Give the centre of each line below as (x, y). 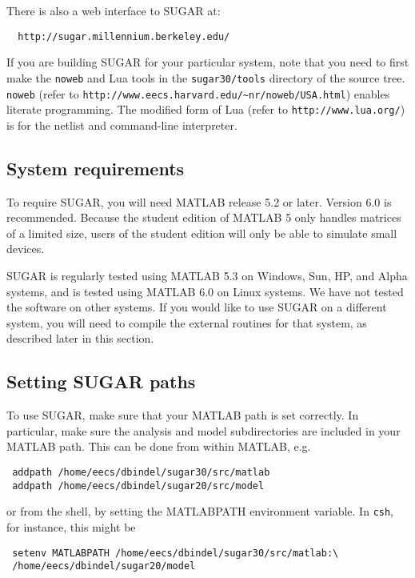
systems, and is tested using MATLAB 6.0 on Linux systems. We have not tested (205, 291)
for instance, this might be (71, 526)
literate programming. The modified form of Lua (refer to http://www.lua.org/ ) (206, 109)
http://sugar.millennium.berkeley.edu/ (124, 36)
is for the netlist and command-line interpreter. (122, 124)
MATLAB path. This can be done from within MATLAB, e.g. (159, 446)
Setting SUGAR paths (101, 381)
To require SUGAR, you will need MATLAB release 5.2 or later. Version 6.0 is (199, 201)
